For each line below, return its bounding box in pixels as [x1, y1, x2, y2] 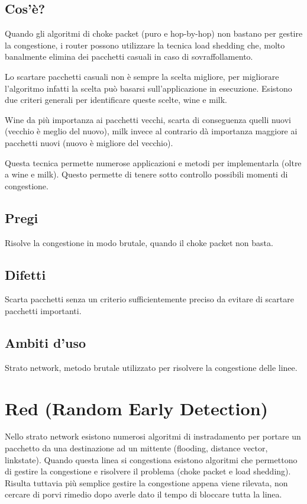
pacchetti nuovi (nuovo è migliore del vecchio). [5, 136, 173, 148]
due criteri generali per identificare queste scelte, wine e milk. [5, 93, 227, 106]
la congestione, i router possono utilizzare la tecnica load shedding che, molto [5, 38, 285, 51]
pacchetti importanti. [5, 304, 82, 316]
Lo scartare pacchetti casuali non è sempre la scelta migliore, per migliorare [5, 70, 279, 82]
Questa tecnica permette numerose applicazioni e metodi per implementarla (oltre [5, 156, 302, 169]
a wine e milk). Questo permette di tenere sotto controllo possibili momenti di [5, 168, 288, 180]
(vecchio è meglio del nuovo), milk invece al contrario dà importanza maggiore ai [5, 125, 298, 137]
